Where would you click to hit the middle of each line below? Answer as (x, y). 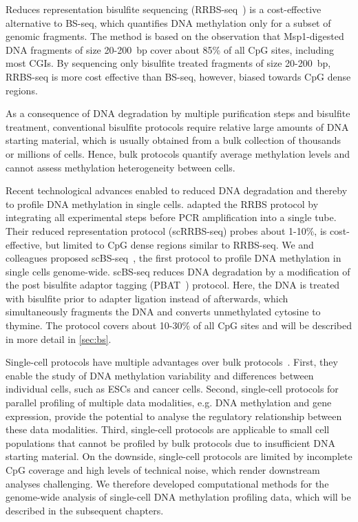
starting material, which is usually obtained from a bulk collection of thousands (173, 140)
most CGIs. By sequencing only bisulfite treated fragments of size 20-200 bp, (168, 63)
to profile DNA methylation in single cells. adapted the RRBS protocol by (162, 203)
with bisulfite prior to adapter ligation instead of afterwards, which (147, 298)
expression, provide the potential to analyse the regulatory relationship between (174, 416)
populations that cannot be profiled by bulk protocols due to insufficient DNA (170, 442)
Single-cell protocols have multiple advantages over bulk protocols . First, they (172, 362)
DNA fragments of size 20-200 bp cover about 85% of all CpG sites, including (170, 49)
